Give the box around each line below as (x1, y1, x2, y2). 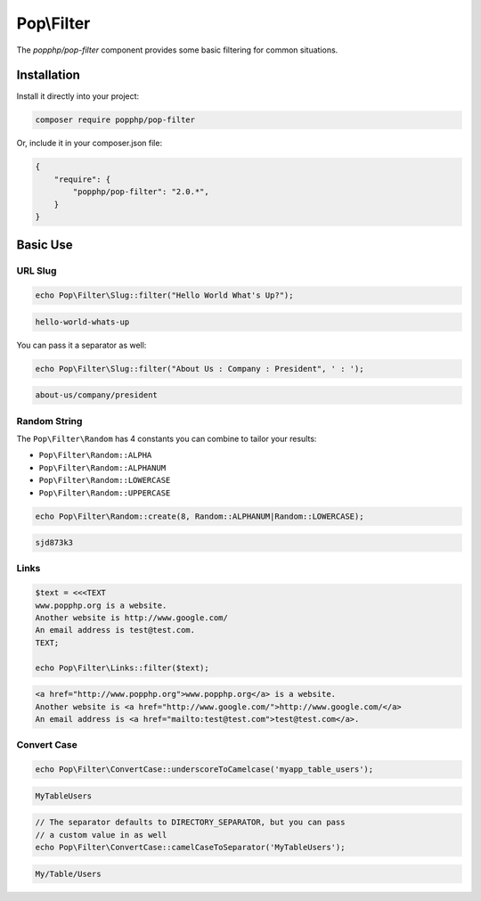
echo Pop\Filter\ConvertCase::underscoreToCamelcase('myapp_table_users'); (35, 765, 374, 774)
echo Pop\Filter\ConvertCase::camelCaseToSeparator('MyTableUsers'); (35, 842, 346, 853)
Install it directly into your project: (16, 91, 140, 102)
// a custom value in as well (35, 830, 167, 840)
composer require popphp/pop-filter (35, 115, 196, 125)
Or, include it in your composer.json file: (16, 138, 163, 149)
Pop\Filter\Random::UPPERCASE (38, 487, 171, 498)
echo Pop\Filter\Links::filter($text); (35, 662, 209, 673)
